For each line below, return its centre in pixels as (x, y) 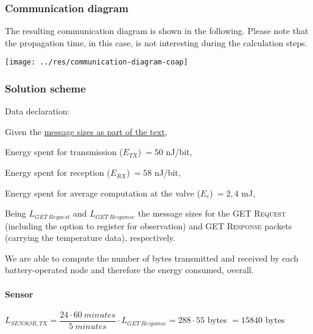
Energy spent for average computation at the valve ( (103, 193)
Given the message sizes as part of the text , (86, 131)
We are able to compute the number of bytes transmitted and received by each (152, 258)
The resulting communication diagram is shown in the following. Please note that (157, 31)
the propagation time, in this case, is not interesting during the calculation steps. (156, 42)
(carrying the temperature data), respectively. (90, 238)
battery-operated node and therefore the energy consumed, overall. (129, 270)
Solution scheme (45, 88)
